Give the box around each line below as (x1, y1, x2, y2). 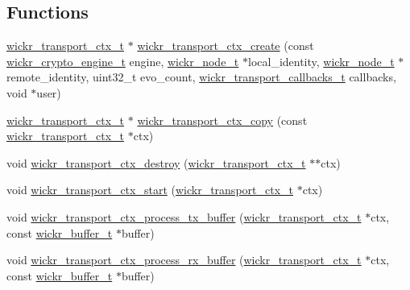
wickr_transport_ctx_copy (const (137, 111, 308, 128)
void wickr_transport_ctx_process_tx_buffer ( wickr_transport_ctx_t (6, 208, 362, 225)
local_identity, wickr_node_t (247, 52, 395, 69)
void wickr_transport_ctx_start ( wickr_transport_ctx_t (6, 181, 294, 198)
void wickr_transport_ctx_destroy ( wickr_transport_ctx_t (6, 154, 306, 171)
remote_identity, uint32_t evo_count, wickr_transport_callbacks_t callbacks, (6, 68, 396, 85)
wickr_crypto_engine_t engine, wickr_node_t (6, 52, 239, 69)
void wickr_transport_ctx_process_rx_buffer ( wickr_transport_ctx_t (6, 251, 362, 268)
